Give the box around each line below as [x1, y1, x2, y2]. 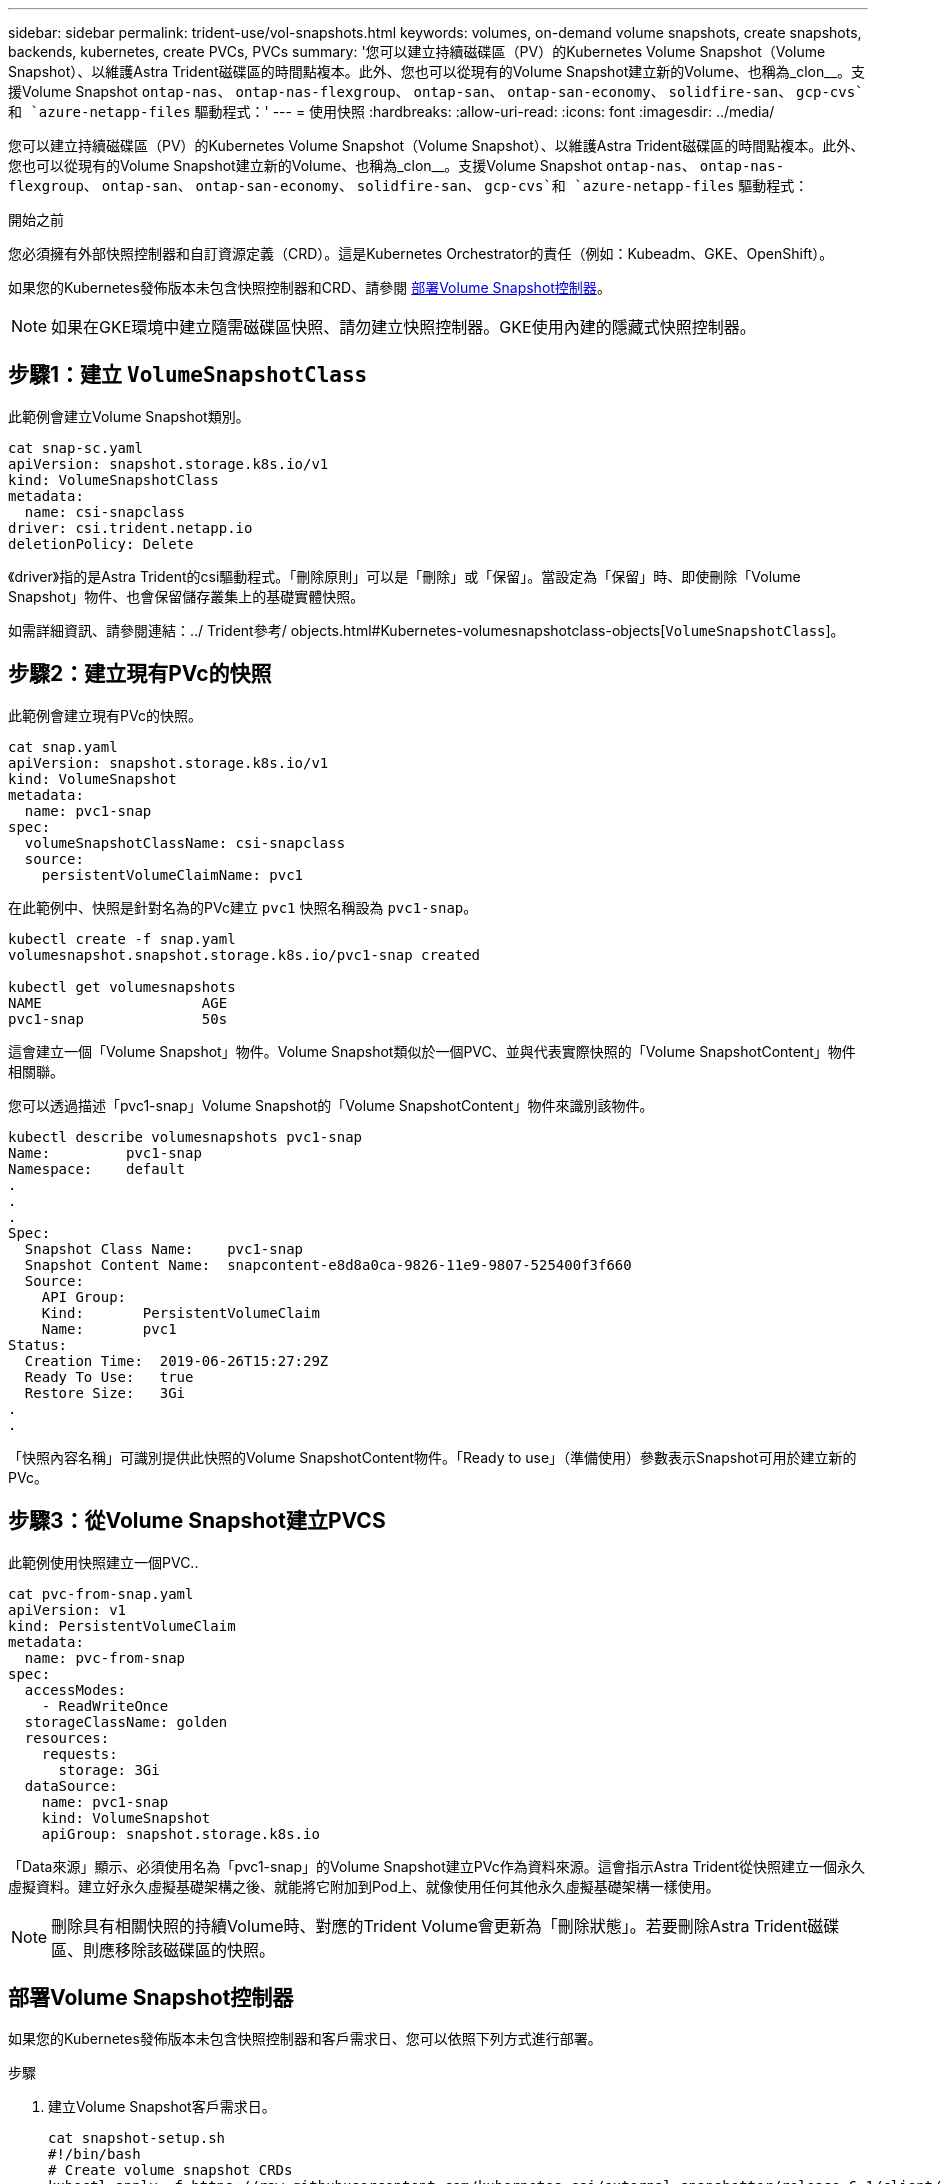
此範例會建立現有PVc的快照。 [8, 706, 202, 724]
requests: [41, 1745, 118, 1762]
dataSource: [24, 1777, 118, 1794]
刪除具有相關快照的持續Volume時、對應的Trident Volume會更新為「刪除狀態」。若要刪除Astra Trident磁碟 [51, 1915, 840, 1936]
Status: [8, 1336, 68, 1353]
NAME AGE [8, 994, 228, 1011]
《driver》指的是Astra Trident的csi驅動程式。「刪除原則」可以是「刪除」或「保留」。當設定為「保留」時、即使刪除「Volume [8, 567, 801, 585]
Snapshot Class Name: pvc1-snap [24, 1240, 304, 1257]
